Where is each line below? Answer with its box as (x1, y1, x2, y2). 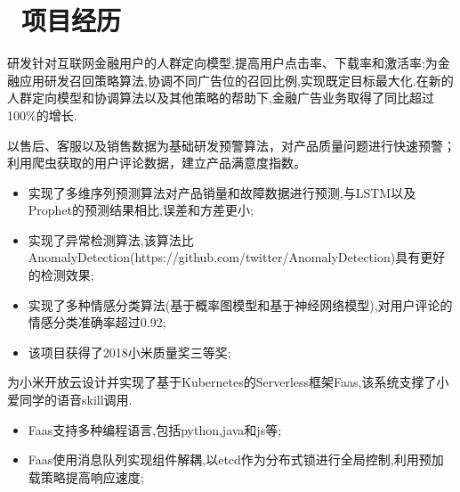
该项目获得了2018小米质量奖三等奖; (28, 342, 231, 361)
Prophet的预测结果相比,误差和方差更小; (28, 201, 254, 219)
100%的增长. (7, 105, 77, 124)
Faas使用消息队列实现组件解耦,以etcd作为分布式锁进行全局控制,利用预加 (28, 450, 444, 469)
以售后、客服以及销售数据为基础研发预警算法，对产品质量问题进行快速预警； (7, 135, 456, 154)
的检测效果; (28, 266, 94, 284)
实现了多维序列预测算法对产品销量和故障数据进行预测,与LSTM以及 (28, 183, 416, 201)
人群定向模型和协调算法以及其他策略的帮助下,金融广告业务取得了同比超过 (7, 88, 434, 107)
